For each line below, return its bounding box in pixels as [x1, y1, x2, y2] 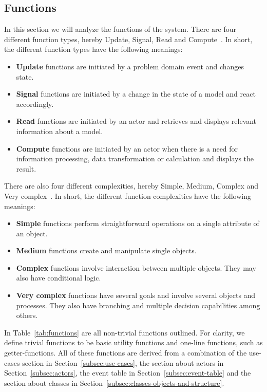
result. [16, 163, 36, 174]
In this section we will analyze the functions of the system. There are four [4, 24, 236, 34]
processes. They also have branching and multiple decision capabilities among [16, 300, 260, 310]
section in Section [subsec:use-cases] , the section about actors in [22, 357, 224, 368]
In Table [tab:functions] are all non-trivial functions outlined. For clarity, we [4, 327, 245, 338]
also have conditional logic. [16, 272, 101, 283]
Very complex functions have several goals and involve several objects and [16, 290, 256, 301]
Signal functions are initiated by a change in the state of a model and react [16, 88, 256, 99]
